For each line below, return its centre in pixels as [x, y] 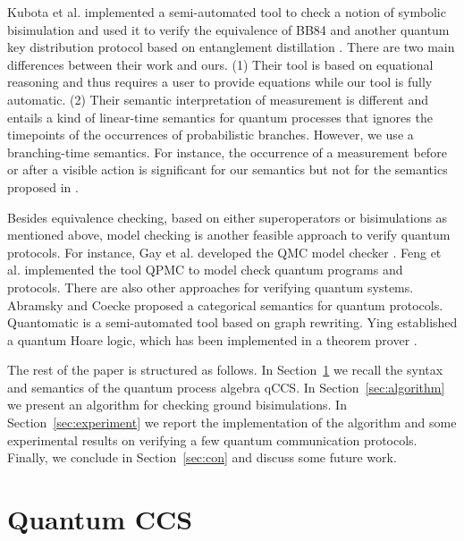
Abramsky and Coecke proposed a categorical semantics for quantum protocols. [225, 304]
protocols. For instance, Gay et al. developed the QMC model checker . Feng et [224, 252]
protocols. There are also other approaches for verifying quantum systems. [211, 287]
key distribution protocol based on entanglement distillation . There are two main [231, 47]
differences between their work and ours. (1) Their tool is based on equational [220, 64]
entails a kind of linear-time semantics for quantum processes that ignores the [220, 117]
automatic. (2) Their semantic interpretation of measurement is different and [218, 99]
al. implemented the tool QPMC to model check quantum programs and [205, 270]
